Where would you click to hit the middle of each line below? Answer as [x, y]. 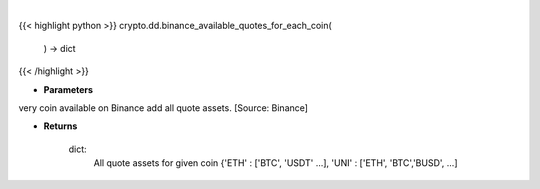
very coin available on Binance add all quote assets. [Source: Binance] [163, 107]
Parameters [68, 89]
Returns [60, 126]
